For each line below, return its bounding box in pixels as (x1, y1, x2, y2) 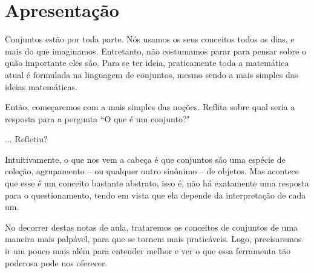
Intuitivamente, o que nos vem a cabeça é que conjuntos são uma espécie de (5, 153, 286, 165)
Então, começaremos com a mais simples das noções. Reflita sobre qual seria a (5, 100, 295, 113)
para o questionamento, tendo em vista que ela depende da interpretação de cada (5, 188, 306, 201)
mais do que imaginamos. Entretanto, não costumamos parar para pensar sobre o (5, 44, 306, 57)
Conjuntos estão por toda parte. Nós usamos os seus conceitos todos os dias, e (5, 33, 295, 45)
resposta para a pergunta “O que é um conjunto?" (5, 112, 190, 125)
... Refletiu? (5, 133, 48, 145)
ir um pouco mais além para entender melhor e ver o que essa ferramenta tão (5, 245, 291, 257)
